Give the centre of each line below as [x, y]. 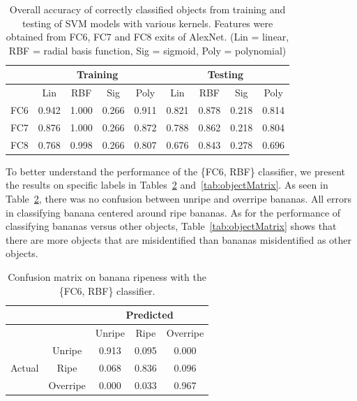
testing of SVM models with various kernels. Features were [147, 23]
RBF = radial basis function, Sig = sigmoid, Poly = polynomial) [147, 50]
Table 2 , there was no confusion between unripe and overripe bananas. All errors [179, 199]
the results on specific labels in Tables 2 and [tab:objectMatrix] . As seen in [167, 185]
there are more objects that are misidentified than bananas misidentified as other [179, 239]
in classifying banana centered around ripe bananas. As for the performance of [173, 212]
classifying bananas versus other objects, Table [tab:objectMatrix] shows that [171, 226]
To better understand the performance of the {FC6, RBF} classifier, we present [176, 171]
